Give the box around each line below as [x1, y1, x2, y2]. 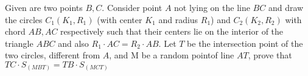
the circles [5, 13, 43, 26]
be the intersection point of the [187, 36, 303, 49]
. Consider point [102, 1, 163, 13]
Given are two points [5, 1, 83, 13]
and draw [268, 1, 304, 13]
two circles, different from [5, 49, 100, 61]
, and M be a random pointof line [109, 49, 234, 61]
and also [58, 36, 89, 49]
